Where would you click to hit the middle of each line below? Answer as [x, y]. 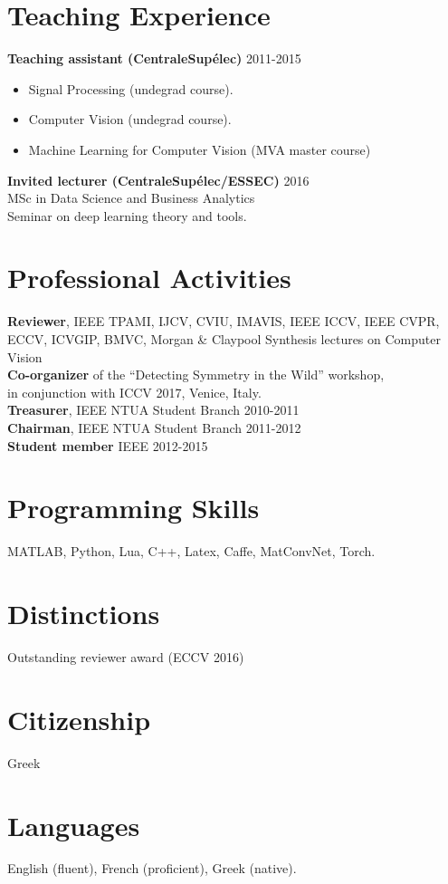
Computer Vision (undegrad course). [130, 119]
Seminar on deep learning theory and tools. [127, 215]
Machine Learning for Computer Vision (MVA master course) [200, 149]
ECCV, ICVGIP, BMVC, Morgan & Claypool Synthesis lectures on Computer [224, 339]
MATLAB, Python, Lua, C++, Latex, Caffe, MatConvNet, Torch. [191, 551]
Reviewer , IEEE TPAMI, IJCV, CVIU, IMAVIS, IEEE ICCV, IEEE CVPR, [224, 321]
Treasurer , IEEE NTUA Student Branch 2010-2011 [153, 410]
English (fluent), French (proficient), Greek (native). [152, 868]
